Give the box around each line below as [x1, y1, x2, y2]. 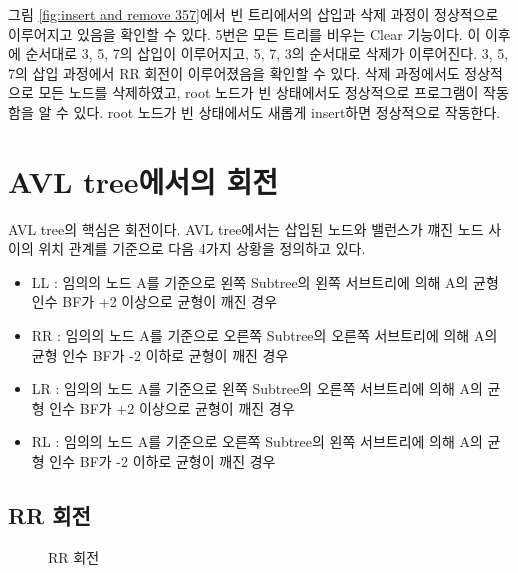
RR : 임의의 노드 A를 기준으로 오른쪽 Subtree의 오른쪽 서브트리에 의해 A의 [31, 325, 498, 346]
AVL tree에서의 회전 [8, 160, 279, 201]
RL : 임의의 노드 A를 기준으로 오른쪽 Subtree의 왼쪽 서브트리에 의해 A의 [31, 431, 483, 452]
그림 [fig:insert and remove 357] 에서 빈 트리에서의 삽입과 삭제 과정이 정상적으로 [8, 4, 499, 24]
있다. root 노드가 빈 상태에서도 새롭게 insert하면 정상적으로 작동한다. [73, 101, 501, 122]
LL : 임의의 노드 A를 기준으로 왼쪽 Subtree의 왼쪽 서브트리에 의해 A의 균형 [31, 271, 499, 292]
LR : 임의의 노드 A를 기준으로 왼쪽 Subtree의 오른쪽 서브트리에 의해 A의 [31, 378, 483, 399]
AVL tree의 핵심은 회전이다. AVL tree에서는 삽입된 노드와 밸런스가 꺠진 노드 [8, 218, 484, 239]
